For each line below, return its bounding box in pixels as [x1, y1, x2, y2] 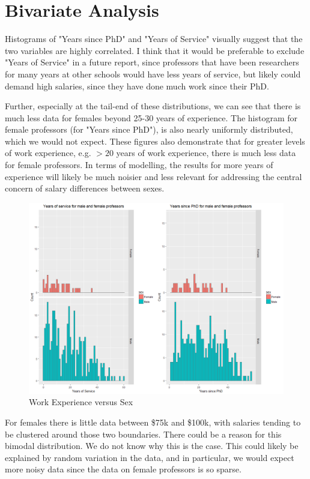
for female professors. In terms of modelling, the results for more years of [5, 158, 273, 171]
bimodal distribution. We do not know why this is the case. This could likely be [5, 439, 299, 452]
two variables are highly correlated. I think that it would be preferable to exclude [5, 44, 305, 56]
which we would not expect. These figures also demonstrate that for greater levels [5, 134, 305, 147]
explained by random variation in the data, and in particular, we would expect [5, 451, 294, 463]
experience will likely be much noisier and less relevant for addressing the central [5, 170, 302, 182]
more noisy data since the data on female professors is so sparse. [5, 463, 242, 475]
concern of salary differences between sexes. [5, 182, 165, 194]
